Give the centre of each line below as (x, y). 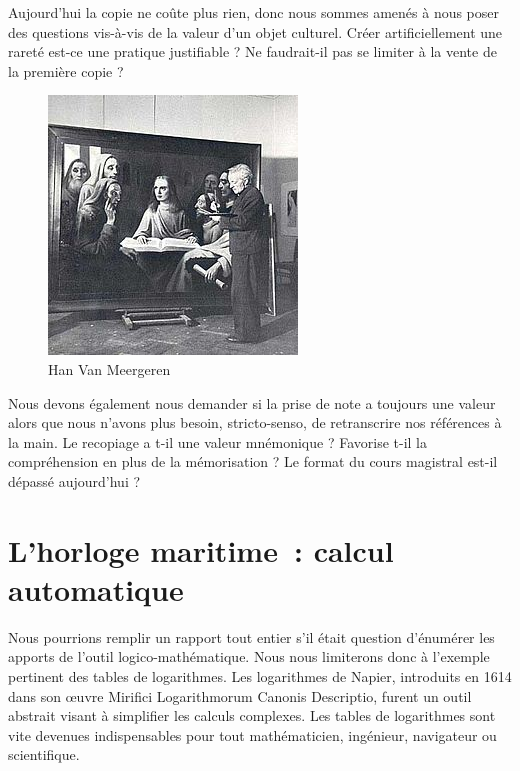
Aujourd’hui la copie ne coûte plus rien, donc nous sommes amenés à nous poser (254, 12)
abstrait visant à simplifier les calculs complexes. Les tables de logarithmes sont (252, 715)
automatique (96, 588)
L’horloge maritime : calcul (201, 549)
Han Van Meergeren (109, 368)
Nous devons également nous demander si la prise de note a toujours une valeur (252, 402)
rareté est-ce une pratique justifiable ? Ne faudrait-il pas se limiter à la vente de (252, 51)
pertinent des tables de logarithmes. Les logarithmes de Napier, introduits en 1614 (260, 676)
